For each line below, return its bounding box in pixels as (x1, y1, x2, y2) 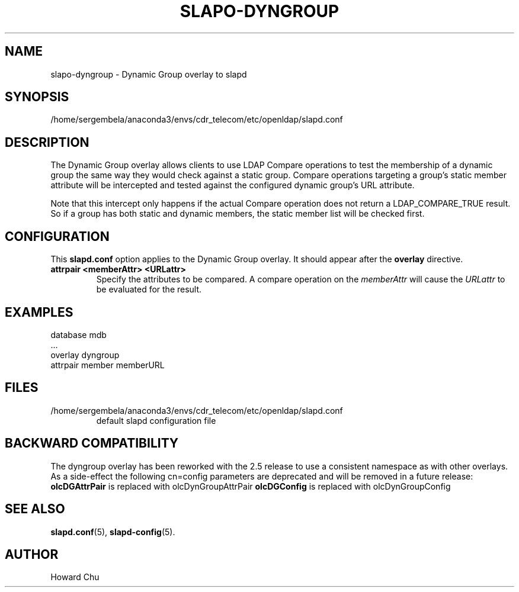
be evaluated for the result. (96, 284, 202, 295)
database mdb (50, 329, 107, 340)
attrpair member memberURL (50, 359, 165, 370)
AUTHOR (5, 546, 59, 562)
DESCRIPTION (5, 134, 89, 150)
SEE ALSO (5, 501, 65, 517)
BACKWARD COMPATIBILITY (5, 436, 179, 451)
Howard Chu (50, 572, 100, 583)
